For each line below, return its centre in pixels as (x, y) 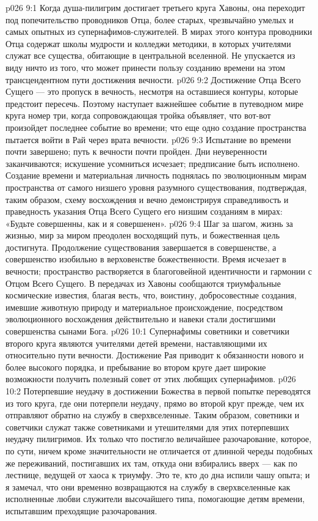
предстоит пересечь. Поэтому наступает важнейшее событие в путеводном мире (154, 103)
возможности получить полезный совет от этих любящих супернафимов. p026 (151, 379)
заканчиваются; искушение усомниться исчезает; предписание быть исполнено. (153, 163)
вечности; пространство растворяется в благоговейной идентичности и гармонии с (159, 271)
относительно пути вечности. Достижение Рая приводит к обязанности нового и (155, 355)
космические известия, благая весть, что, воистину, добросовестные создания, (151, 295)
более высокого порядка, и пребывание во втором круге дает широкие (136, 367)
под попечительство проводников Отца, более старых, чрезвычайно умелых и (150, 19)
